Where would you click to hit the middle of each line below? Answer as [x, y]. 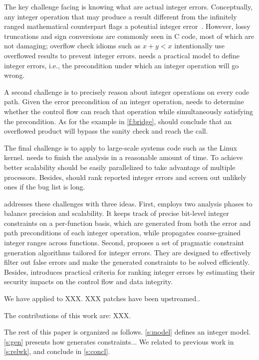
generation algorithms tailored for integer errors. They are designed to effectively [128, 252]
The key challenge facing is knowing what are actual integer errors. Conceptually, [129, 6]
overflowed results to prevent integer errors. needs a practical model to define [122, 55]
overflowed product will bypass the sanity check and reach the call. [106, 131]
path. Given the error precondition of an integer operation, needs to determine [124, 101]
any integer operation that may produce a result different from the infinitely [121, 16]
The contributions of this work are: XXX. [68, 315]
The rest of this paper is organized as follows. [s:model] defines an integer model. [128, 332]
